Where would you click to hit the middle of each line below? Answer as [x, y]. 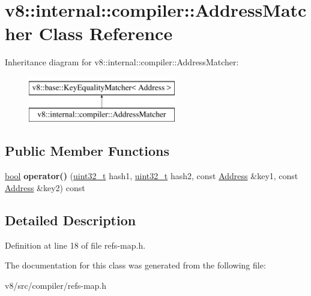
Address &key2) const [45, 187]
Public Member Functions [87, 151]
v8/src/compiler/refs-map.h [56, 285]
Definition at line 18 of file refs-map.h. [75, 245]
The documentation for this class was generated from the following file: [135, 265]
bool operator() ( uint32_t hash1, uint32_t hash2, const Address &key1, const [152, 176]
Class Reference [106, 33]
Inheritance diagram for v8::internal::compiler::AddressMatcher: [122, 62]
